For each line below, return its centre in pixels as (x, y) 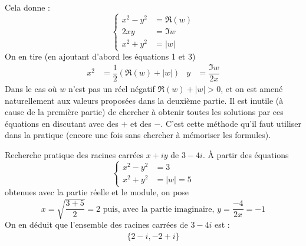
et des (141, 123)
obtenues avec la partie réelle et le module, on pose (97, 192)
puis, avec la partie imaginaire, (159, 209)
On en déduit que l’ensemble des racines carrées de (96, 224)
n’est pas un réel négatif (111, 89)
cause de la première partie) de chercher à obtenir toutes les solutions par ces (144, 112)
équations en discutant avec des (62, 123)
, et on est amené (252, 89)
